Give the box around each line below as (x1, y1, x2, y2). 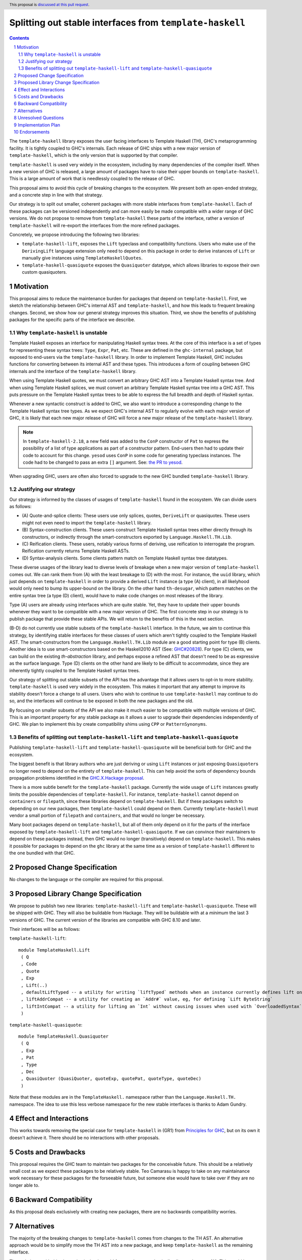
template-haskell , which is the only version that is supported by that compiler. (9, 152, 178, 158)
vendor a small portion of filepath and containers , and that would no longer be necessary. (9, 812, 206, 818)
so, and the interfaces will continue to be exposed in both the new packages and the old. (9, 698, 194, 704)
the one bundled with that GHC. (9, 850, 75, 856)
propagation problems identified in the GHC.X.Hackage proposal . (9, 775, 144, 781)
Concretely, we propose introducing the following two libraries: (9, 232, 140, 238)
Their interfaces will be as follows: (9, 926, 81, 932)
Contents (9, 35, 30, 41)
